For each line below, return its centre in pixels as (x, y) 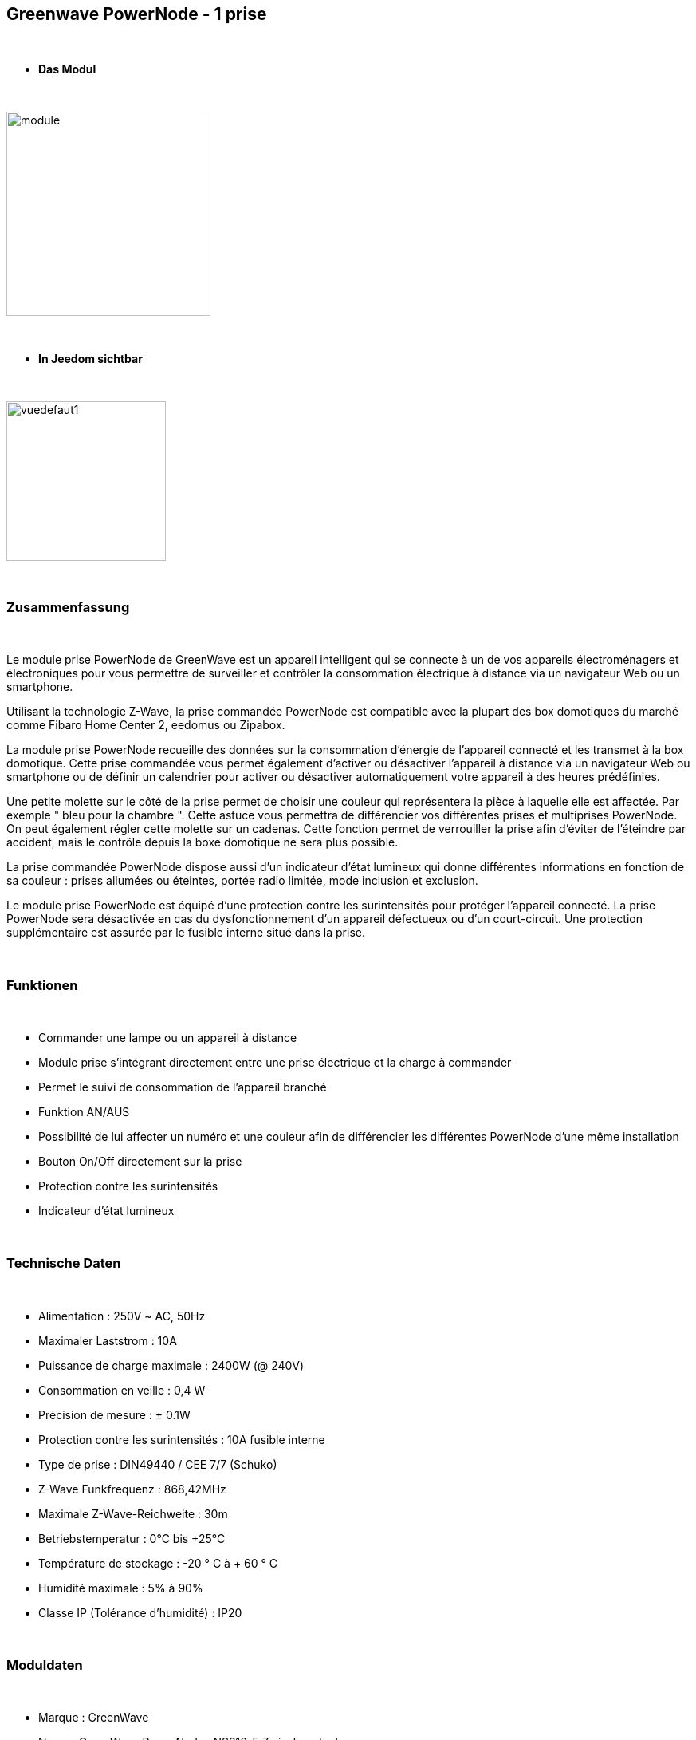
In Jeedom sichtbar (90, 359)
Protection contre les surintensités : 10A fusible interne (182, 1439)
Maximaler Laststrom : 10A (108, 1340)
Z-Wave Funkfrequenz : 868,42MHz (132, 1489)
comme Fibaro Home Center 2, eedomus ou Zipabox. (146, 725)
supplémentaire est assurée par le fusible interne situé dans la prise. (186, 933)
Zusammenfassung (68, 607)
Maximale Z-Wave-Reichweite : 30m (133, 1513)
